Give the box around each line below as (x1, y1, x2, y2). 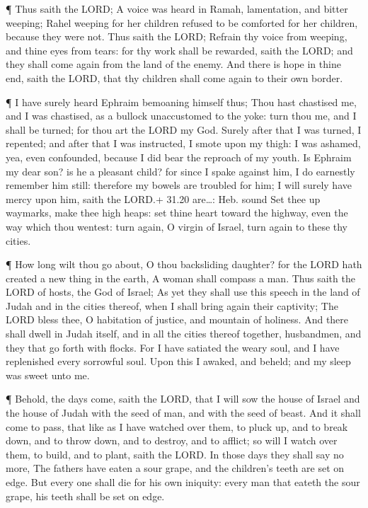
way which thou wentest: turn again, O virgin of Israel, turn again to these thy (6, 219, 348, 233)
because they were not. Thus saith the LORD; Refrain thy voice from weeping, (6, 29, 347, 44)
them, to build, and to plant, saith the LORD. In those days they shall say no (6, 446, 344, 461)
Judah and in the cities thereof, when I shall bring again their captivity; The (6, 298, 338, 313)
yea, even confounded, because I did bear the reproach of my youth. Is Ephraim (6, 149, 352, 164)
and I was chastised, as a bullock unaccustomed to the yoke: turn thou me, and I (6, 108, 357, 123)
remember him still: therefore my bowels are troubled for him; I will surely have (6, 178, 352, 192)
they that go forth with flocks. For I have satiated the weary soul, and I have (6, 340, 340, 354)
